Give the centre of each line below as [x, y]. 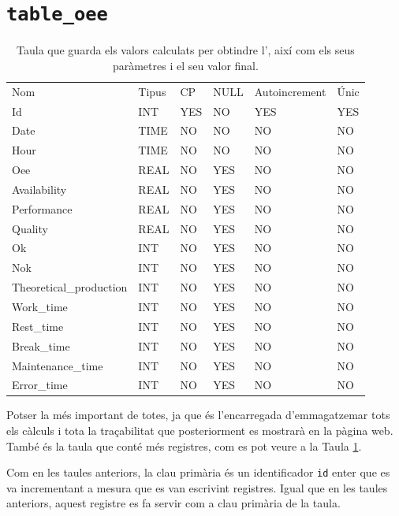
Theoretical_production [70, 287]
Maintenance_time [58, 365]
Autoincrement [290, 91]
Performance [42, 208]
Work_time [40, 306]
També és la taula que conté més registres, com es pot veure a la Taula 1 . [184, 445]
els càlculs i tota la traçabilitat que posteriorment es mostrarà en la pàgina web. [200, 431]
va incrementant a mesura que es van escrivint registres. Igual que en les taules [197, 487]
